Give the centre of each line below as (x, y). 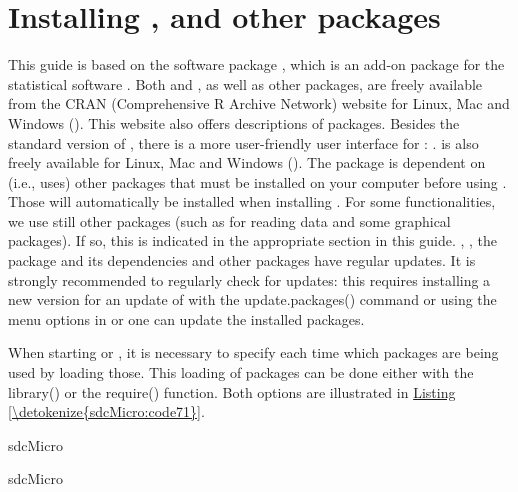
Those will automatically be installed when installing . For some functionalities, (252, 201)
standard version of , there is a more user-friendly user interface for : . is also (243, 142)
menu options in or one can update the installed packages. (186, 318)
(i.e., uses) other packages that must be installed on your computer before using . (257, 181)
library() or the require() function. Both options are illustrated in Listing (232, 391)
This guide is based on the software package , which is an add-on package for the (256, 64)
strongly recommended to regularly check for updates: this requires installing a (249, 279)
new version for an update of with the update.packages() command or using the (252, 299)
